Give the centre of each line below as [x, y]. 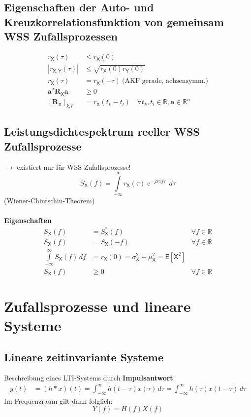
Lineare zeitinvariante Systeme [84, 357]
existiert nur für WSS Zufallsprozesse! [74, 167]
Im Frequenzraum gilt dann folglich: [58, 400]
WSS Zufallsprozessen [61, 36]
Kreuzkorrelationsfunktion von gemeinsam [114, 21]
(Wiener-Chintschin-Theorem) [49, 201]
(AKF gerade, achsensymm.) [165, 81]
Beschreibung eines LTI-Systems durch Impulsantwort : [90, 377]
